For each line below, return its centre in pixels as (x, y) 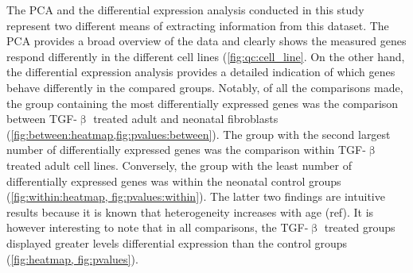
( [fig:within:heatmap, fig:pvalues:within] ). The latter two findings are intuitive (196, 196)
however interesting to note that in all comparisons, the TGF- (158, 227)
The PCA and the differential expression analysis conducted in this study (185, 10)
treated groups (360, 227)
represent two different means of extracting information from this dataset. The (198, 25)
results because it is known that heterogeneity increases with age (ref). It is (190, 211)
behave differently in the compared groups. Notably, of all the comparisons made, (205, 87)
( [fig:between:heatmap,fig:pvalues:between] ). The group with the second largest (199, 134)
